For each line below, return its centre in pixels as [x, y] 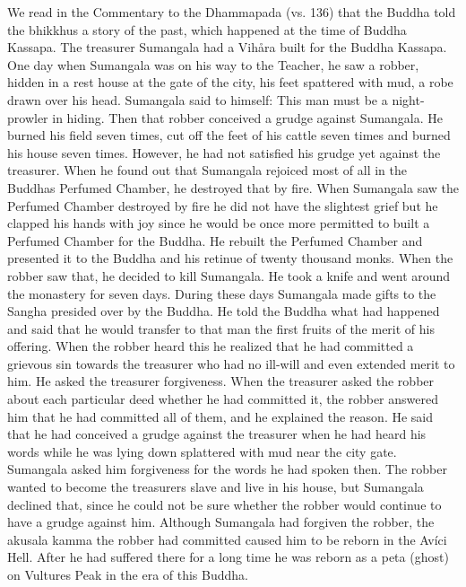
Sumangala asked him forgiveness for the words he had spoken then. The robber [227, 469]
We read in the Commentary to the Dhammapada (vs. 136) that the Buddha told [232, 12]
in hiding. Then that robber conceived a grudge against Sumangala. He [248, 117]
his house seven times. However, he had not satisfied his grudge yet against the [224, 152]
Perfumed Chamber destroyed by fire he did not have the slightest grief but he [223, 205]
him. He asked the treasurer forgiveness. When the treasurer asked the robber [221, 381]
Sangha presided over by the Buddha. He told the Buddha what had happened [224, 311]
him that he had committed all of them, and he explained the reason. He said [220, 416]
